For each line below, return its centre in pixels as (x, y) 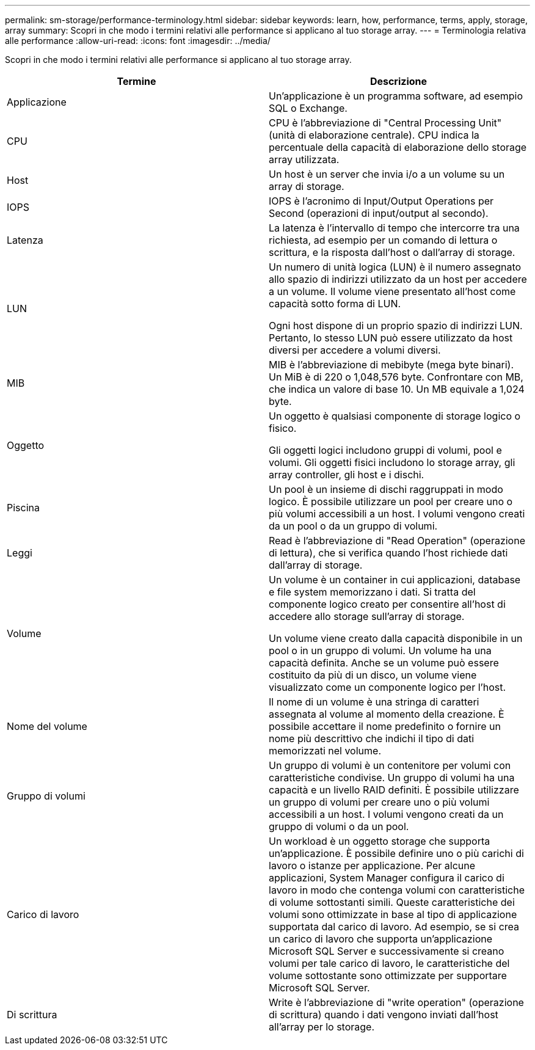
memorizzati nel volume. (325, 751)
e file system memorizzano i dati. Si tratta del (372, 592)
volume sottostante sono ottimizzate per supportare (388, 975)
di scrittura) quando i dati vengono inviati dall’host (384, 1015)
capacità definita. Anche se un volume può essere (384, 663)
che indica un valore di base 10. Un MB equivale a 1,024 (397, 389)
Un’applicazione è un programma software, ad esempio (396, 96)
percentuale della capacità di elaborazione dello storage (398, 147)
